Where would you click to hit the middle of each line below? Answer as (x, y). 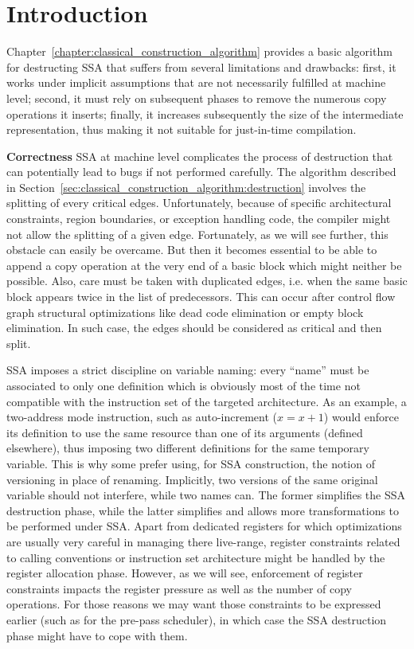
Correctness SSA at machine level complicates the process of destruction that (200, 156)
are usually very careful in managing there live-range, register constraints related (203, 541)
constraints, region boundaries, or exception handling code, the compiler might (199, 219)
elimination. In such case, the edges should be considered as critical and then (194, 328)
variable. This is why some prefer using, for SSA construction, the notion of (191, 463)
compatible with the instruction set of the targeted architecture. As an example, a (207, 401)
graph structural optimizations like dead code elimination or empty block (185, 312)
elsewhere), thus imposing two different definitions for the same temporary (188, 448)
